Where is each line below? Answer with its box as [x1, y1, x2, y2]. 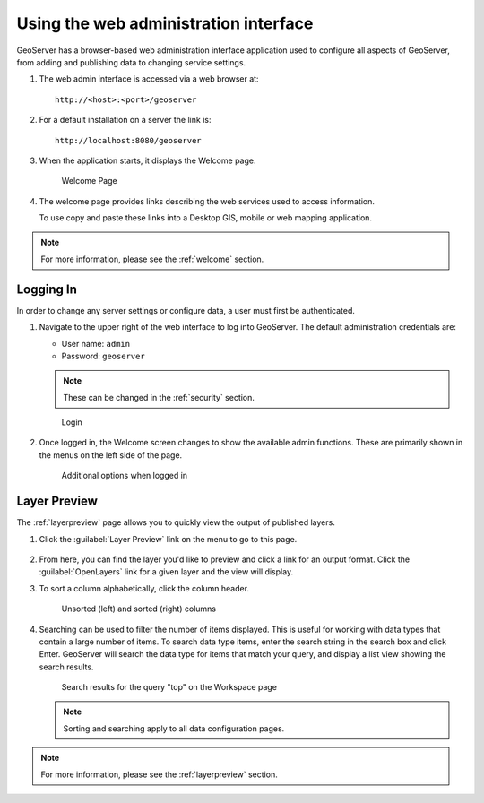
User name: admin [61, 338, 130, 349]
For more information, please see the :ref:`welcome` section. [40, 254, 264, 264]
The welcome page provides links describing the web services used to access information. [39, 195, 376, 206]
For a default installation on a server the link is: [39, 115, 212, 125]
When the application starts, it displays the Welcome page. [39, 155, 256, 166]
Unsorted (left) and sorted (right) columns [61, 603, 217, 614]
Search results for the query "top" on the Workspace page [61, 682, 278, 693]
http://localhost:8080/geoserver [55, 135, 202, 145]
